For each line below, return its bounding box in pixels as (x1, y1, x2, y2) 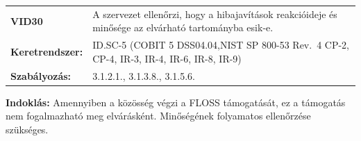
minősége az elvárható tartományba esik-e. (92, 20, 274, 35)
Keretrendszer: (10, 44, 83, 58)
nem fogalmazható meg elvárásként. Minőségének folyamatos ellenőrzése (6, 108, 311, 123)
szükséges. (6, 122, 49, 136)
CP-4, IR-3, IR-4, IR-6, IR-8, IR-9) (92, 51, 242, 65)
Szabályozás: (10, 68, 72, 83)
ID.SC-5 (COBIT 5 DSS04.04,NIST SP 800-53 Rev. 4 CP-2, (92, 38, 349, 52)
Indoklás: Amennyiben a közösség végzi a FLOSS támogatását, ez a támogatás (6, 94, 346, 109)
